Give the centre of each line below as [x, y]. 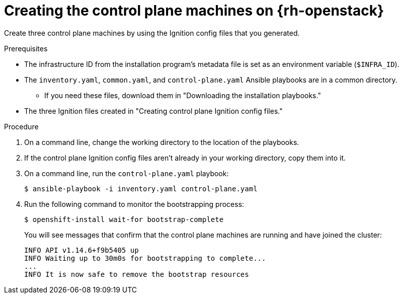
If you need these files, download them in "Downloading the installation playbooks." [183, 95]
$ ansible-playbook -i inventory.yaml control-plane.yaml [141, 189]
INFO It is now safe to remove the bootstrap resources [137, 274]
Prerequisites [26, 48]
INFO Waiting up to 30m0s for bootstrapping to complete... [145, 258]
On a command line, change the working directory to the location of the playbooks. [162, 142]
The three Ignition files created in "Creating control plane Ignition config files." [153, 111]
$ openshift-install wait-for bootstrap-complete [124, 219]
